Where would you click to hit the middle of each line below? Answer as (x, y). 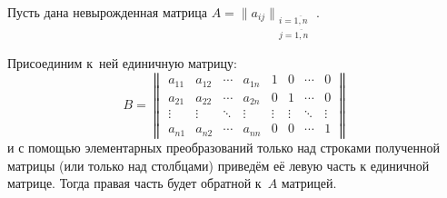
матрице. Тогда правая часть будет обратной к (134, 183)
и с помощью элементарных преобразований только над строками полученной (223, 147)
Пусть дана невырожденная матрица (107, 12)
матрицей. (309, 183)
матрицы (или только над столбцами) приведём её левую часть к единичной (219, 165)
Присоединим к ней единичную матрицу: (122, 62)
